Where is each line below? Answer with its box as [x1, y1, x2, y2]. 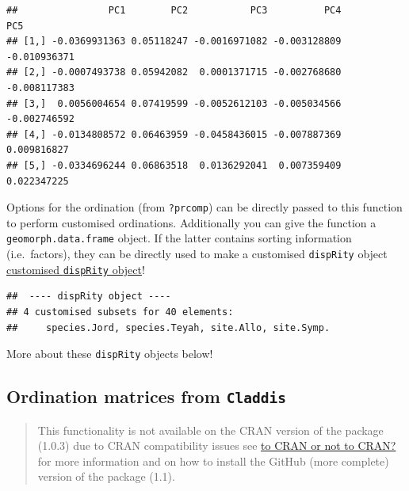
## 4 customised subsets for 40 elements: [6, 306, 234, 318]
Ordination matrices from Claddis [6, 384, 287, 409]
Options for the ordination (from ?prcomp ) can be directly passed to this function [6, 199, 403, 215]
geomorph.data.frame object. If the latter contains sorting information [6, 230, 352, 246]
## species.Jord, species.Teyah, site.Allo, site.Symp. [6, 322, 331, 333]
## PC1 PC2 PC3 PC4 [6, 5, 342, 16]
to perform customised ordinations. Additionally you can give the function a [6, 214, 377, 230]
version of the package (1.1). [37, 468, 175, 485]
